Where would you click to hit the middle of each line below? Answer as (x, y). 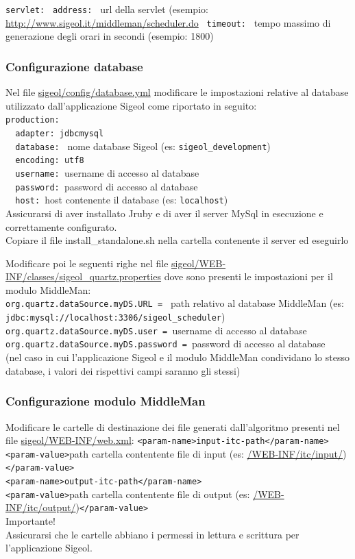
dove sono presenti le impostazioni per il (248, 276)
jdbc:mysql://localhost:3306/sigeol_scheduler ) (115, 317)
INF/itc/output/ (41, 507)
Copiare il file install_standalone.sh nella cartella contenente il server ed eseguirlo (177, 240)
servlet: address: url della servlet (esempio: (107, 9)
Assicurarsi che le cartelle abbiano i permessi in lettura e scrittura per (152, 534)
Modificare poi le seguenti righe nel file (87, 263)
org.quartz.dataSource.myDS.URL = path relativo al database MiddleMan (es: (175, 303)
